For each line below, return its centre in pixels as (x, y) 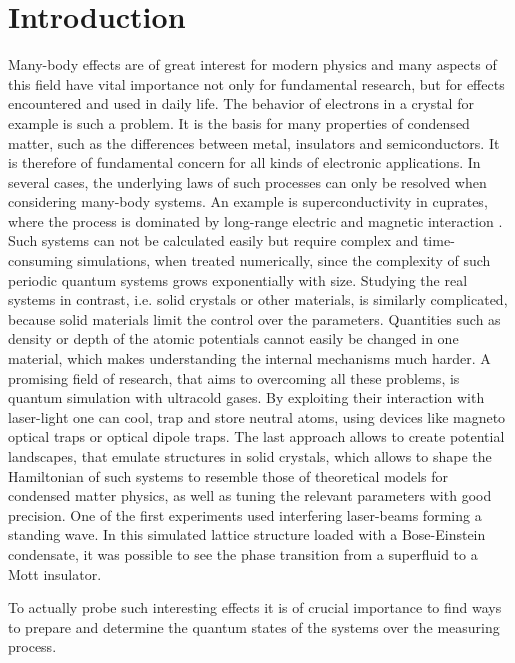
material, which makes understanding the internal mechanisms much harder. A (249, 358)
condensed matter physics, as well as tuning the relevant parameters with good (250, 495)
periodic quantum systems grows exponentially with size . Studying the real (238, 279)
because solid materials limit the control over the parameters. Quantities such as (254, 318)
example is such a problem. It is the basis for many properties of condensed (239, 122)
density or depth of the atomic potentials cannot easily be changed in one (233, 338)
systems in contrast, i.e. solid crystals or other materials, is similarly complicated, (258, 299)
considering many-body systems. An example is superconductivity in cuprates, (248, 201)
